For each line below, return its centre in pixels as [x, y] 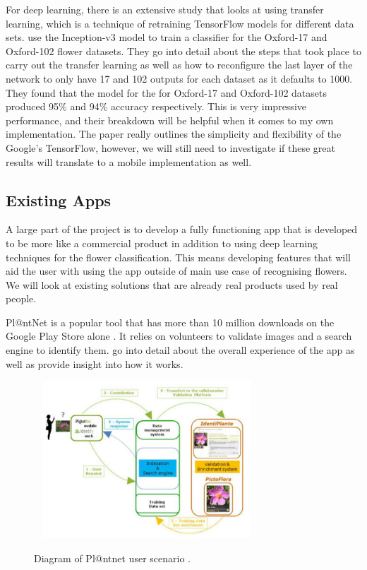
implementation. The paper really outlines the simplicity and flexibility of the [174, 134]
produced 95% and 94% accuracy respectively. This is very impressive [156, 106]
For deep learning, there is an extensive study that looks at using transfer [165, 9]
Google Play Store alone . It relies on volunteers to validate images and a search [179, 336]
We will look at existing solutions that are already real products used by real [172, 284]
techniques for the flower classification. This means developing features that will [179, 257]
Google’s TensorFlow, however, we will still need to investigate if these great [171, 147]
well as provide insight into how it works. [95, 363]
